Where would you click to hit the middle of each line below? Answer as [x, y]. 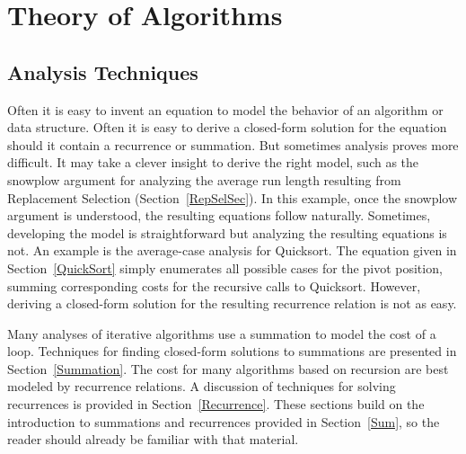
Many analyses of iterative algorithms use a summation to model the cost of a [222, 333]
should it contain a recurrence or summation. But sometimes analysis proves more [233, 144]
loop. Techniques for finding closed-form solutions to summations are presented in [232, 351]
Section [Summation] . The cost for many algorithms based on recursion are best [228, 368]
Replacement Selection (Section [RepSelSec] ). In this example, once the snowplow [233, 197]
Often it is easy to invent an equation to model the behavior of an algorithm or [225, 109]
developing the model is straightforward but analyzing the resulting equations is [227, 232]
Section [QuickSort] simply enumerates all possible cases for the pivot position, [225, 267]
